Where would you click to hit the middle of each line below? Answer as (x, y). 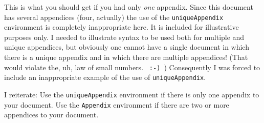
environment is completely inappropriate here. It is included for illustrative (122, 27)
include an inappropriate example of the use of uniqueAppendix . (105, 77)
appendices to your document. (51, 115)
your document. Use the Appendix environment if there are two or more (117, 104)
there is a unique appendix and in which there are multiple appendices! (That (126, 57)
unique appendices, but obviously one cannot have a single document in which (127, 47)
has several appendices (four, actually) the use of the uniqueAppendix (114, 17)
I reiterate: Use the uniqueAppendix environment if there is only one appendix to (132, 94)
